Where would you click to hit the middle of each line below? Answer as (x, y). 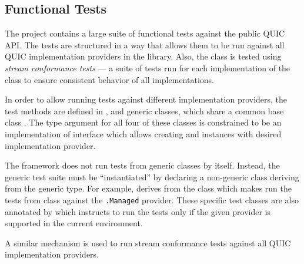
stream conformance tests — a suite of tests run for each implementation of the (148, 67)
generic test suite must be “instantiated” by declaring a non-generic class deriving (152, 176)
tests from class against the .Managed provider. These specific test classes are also (152, 199)
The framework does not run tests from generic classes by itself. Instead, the (142, 165)
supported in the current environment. (74, 223)
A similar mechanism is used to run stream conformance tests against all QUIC (148, 242)
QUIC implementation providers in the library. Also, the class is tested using (143, 56)
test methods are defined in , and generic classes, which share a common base (144, 110)
